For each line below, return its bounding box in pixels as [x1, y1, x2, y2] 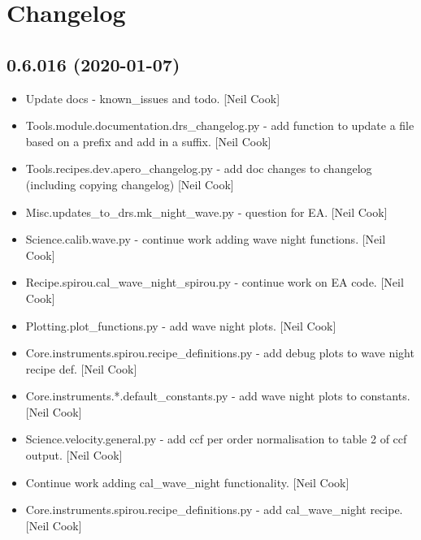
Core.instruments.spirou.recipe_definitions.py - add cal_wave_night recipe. [25, 501, 403, 518]
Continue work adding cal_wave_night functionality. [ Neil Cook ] [25, 473, 349, 490]
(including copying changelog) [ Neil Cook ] [25, 175, 234, 192]
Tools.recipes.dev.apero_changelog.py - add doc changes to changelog [25, 160, 372, 177]
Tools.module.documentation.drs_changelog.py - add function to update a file [25, 117, 414, 134]
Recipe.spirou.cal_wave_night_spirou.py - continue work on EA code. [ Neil [25, 274, 404, 291]
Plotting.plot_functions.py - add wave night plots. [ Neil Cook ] [25, 317, 336, 334]
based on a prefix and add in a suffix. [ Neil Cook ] [25, 132, 271, 149]
